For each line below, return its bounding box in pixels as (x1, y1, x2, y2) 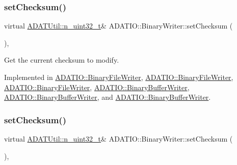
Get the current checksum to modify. (4, 54, 119, 65)
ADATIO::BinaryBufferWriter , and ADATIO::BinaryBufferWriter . (4, 92, 211, 102)
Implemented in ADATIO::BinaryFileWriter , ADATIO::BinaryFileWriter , (4, 72, 233, 82)
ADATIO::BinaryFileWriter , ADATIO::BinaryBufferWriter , (4, 81, 190, 92)
